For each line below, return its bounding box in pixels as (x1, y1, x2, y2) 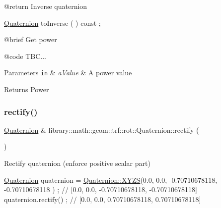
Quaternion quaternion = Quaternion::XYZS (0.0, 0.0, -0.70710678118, (4, 174, 218, 185)
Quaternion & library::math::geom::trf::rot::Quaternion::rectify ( (4, 124, 199, 135)
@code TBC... (4, 51, 46, 61)
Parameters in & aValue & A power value (4, 67, 132, 78)
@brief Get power (4, 34, 57, 45)
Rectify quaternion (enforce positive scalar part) (4, 158, 150, 168)
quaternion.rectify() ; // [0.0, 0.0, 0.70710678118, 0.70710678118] (4, 194, 201, 204)
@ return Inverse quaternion (4, 1, 87, 11)
